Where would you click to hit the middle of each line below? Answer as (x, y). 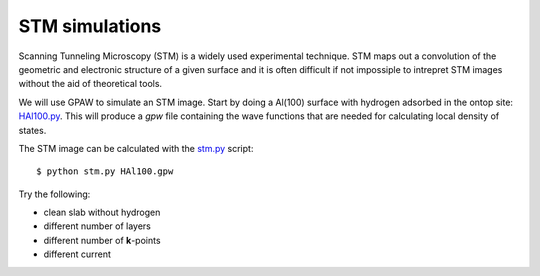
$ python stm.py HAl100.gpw (105, 171)
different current (77, 254)
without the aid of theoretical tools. (90, 84)
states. (32, 130)
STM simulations (90, 26)
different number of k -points (102, 240)
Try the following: (54, 194)
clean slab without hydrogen (102, 212)
